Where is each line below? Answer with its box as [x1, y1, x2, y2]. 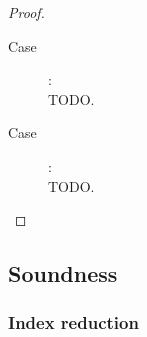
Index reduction [8, 310, 139, 335]
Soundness [8, 258, 118, 289]
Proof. [8, 2, 45, 22]
